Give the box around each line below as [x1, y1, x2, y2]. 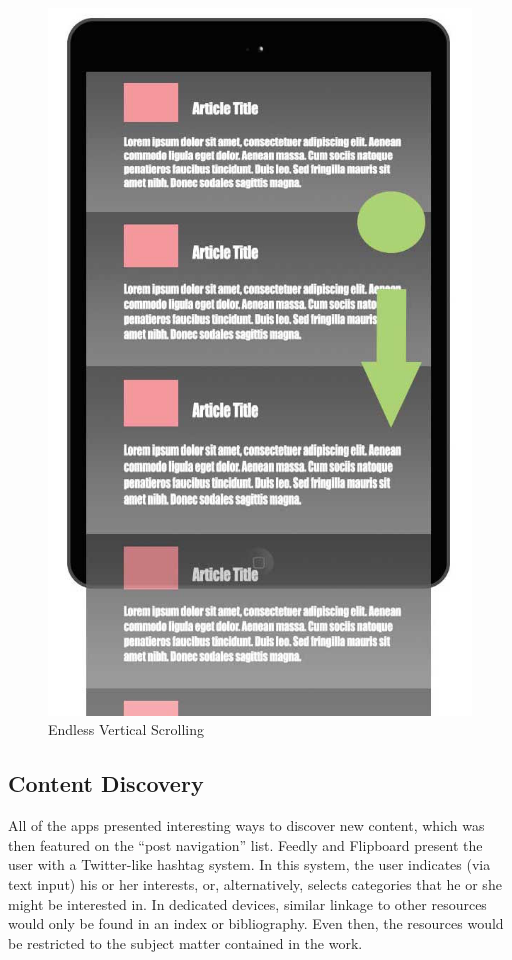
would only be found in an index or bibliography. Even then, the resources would [8, 913, 504, 934]
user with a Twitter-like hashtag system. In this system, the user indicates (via [8, 854, 491, 875]
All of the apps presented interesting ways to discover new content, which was [8, 815, 485, 836]
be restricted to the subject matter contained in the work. [8, 932, 363, 953]
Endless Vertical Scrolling [48, 719, 205, 740]
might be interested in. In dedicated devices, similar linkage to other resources [8, 893, 487, 914]
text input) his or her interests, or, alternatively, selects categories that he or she [8, 874, 502, 895]
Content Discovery [8, 768, 204, 799]
